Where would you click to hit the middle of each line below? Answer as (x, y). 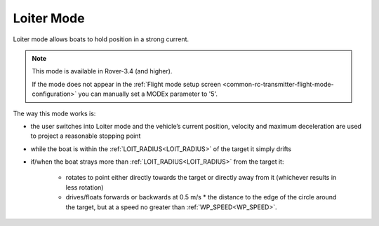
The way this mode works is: (54, 113)
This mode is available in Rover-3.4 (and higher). (102, 71)
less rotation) (85, 187)
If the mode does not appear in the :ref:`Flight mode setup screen (126, 84)
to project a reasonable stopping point (86, 136)
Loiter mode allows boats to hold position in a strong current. (101, 39)
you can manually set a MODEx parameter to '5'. (148, 94)
